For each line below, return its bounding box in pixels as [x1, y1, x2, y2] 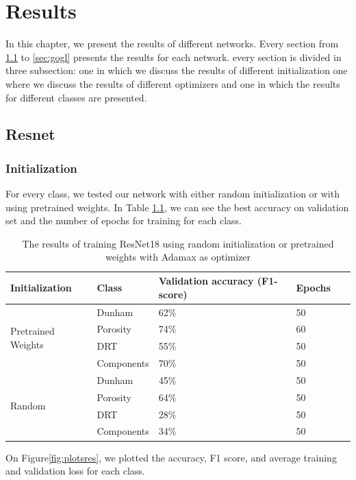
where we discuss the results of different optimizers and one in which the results [5, 76, 340, 91]
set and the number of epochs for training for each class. [5, 213, 242, 228]
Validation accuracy [158, 274, 254, 288]
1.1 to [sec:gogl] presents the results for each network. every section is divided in [5, 49, 342, 64]
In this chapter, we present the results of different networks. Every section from [5, 36, 339, 51]
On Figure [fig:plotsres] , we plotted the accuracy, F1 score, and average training [5, 450, 337, 464]
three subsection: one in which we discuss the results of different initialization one [5, 63, 348, 77]
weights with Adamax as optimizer [105, 250, 251, 264]
